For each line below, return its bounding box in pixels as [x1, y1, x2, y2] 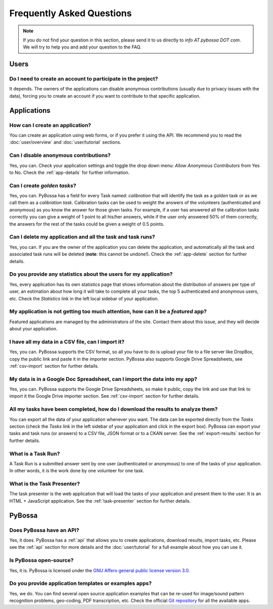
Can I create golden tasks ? [9, 182, 76, 189]
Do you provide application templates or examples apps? [9, 580, 152, 587]
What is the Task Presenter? [9, 481, 80, 488]
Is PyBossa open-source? [9, 557, 74, 564]
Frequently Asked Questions [9, 8, 132, 19]
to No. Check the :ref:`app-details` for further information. [9, 169, 130, 176]
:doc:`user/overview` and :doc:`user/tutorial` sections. [9, 139, 121, 145]
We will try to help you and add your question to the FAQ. [23, 44, 142, 50]
